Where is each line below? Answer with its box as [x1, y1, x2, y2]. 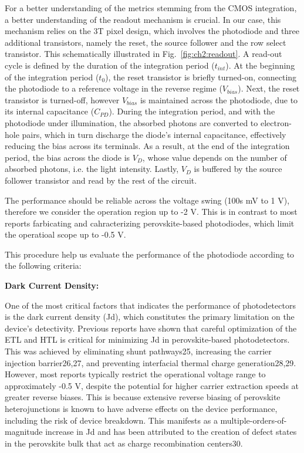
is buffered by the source [194, 163, 282, 175]
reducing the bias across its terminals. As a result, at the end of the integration [5, 140, 290, 152]
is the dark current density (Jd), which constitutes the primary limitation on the [5, 310, 295, 323]
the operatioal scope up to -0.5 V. [5, 228, 126, 241]
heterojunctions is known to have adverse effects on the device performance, [5, 403, 278, 414]
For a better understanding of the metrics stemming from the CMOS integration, [5, 2, 297, 13]
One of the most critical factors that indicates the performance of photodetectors [5, 299, 296, 311]
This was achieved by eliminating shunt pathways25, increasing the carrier [5, 345, 272, 357]
